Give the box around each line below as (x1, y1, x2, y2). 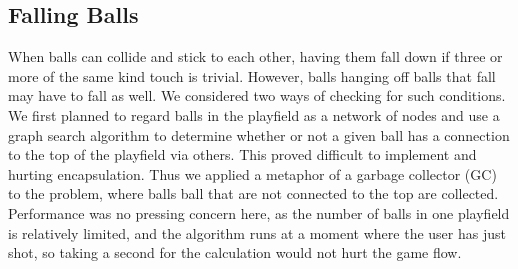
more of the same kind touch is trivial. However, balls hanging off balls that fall (8, 65, 496, 86)
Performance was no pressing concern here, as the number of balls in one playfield (8, 202, 510, 223)
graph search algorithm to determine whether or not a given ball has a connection (8, 124, 510, 145)
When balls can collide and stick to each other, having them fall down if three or (8, 46, 503, 67)
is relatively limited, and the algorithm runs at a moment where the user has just (8, 222, 506, 243)
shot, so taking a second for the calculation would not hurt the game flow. (8, 242, 462, 263)
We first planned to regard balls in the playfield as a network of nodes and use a (8, 104, 500, 125)
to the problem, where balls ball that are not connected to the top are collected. (8, 183, 499, 204)
